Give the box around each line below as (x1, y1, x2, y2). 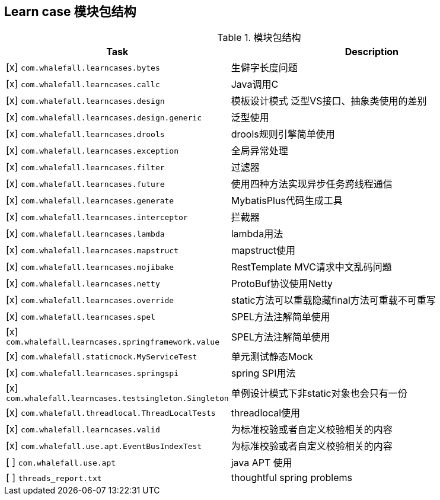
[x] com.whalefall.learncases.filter (6, 161, 165, 173)
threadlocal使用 (231, 407, 301, 419)
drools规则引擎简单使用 (231, 128, 335, 141)
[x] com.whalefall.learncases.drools (6, 128, 165, 140)
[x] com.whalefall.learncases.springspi (6, 367, 179, 379)
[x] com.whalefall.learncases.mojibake (6, 260, 174, 273)
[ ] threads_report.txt (6, 472, 102, 484)
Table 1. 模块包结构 (217, 31, 301, 44)
